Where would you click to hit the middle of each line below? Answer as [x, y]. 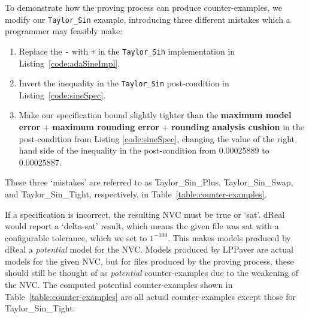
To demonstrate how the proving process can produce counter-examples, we [143, 7]
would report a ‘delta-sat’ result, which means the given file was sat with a [142, 226]
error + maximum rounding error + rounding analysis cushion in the [161, 126]
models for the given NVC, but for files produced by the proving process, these [149, 261]
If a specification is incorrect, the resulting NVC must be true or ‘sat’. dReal [145, 214]
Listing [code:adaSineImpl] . [69, 63]
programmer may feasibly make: [64, 31]
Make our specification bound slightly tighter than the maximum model [155, 115]
